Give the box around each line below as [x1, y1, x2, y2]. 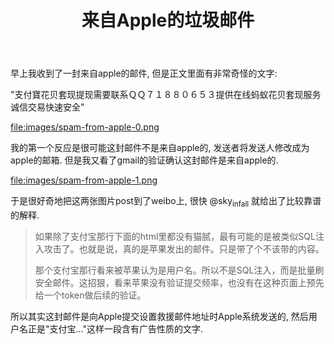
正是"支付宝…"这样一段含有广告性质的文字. [27, 322, 204, 335]
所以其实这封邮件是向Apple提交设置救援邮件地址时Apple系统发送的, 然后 [10, 310, 309, 322]
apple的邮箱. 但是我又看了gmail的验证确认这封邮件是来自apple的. [10, 154, 279, 166]
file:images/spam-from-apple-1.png [10, 174, 158, 186]
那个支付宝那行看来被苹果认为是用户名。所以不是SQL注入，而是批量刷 [34, 264, 325, 276]
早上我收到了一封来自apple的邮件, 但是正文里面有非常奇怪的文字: [10, 67, 278, 80]
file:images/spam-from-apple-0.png [10, 121, 160, 133]
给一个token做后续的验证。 [34, 289, 147, 301]
